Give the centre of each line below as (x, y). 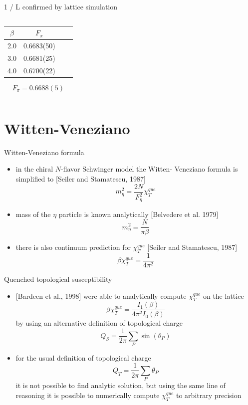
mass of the (33, 214)
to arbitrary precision (209, 395)
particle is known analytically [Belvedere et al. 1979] (138, 214)
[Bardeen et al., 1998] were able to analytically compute (101, 296)
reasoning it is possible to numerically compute (88, 395)
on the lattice (223, 296)
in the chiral (34, 169)
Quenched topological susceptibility (58, 279)
